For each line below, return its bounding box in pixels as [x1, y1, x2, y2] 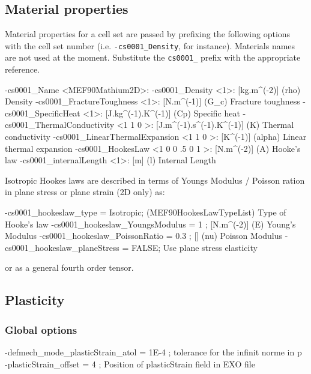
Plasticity [5, 291, 65, 309]
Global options [5, 322, 77, 337]
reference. [5, 63, 40, 76]
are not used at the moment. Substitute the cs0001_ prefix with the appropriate [5, 51, 301, 64]
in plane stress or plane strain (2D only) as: [5, 185, 165, 198]
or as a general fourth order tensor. [5, 261, 134, 274]
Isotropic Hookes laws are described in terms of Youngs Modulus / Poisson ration [5, 173, 305, 186]
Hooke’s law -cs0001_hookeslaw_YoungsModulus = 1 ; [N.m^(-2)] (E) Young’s [5, 217, 296, 230]
